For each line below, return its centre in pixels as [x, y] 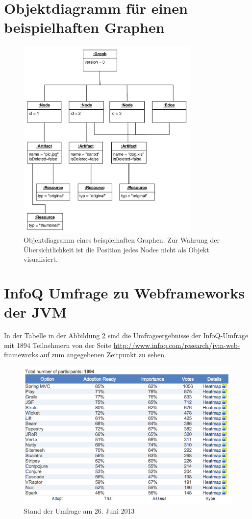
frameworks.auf [27, 355]
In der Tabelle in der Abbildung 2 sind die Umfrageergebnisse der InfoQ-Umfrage [126, 335]
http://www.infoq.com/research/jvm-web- [177, 345]
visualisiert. [41, 259]
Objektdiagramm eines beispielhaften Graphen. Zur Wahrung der [122, 240]
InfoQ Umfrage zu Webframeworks [124, 293]
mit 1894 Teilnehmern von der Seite [58, 345]
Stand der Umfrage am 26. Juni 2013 [79, 510]
